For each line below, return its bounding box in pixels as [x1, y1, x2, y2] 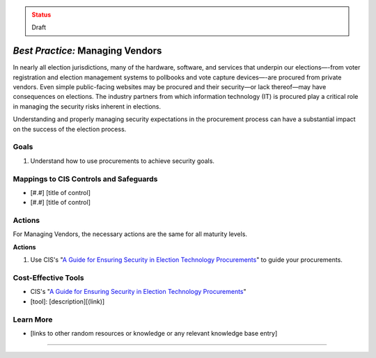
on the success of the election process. [13, 125, 127, 133]
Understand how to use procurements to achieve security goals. [30, 157, 215, 165]
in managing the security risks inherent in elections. [13, 102, 162, 111]
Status [31, 10, 52, 19]
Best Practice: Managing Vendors [13, 45, 162, 57]
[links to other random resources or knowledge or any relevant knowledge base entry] [30, 329, 278, 337]
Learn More [13, 314, 53, 324]
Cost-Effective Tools [13, 273, 84, 282]
